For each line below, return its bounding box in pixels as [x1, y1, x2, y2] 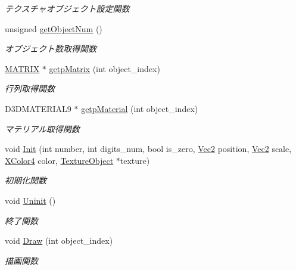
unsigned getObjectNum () [5, 22, 102, 35]
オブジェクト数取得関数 [5, 42, 96, 55]
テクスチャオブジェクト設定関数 [5, 2, 130, 14]
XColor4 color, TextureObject [5, 154, 114, 166]
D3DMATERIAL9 [5, 102, 71, 114]
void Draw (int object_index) [5, 234, 113, 247]
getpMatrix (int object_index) [49, 62, 160, 75]
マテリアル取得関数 [5, 122, 80, 135]
